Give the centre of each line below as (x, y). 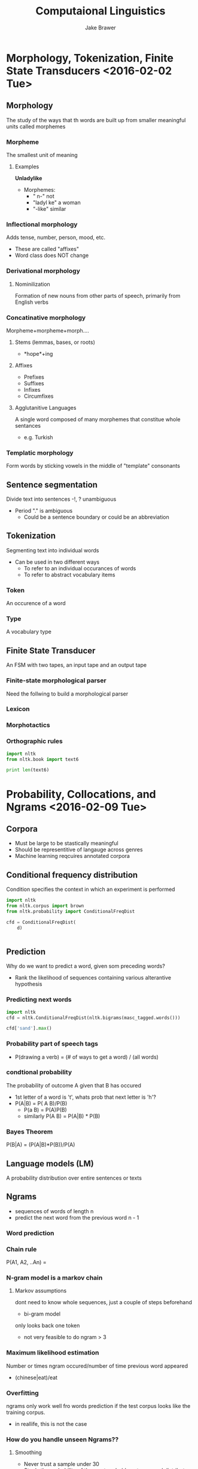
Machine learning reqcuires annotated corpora (72, 856)
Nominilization (33, 284)
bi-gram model (42, 1314)
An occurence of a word (36, 603)
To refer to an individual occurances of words (80, 568)
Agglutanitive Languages (45, 407)
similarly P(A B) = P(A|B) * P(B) (62, 1116)
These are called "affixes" (47, 249)
